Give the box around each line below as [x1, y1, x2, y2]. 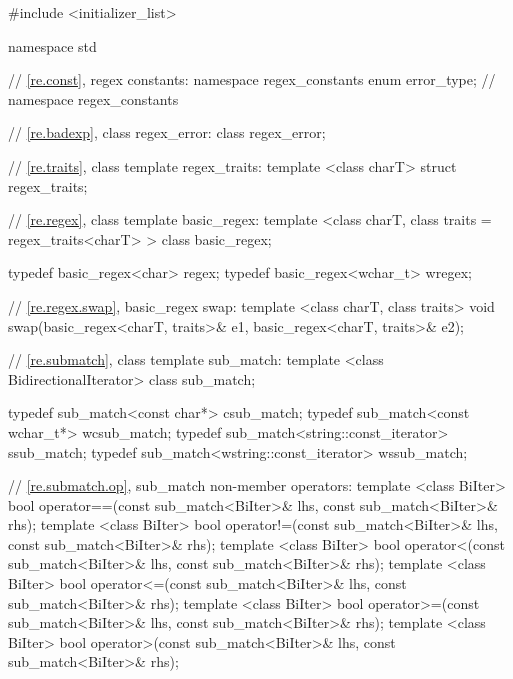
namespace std [8, 35, 97, 56]
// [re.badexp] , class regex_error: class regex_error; [8, 122, 326, 143]
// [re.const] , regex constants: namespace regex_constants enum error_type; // [8, 69, 496, 90]
